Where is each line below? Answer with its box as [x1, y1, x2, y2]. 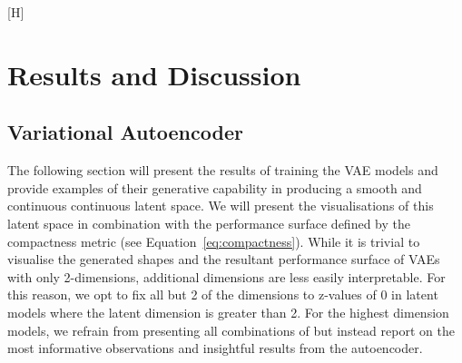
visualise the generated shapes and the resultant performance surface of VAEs [7, 250, 440, 269]
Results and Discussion [7, 55, 301, 93]
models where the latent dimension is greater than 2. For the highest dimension [7, 302, 449, 321]
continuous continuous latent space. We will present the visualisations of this [7, 196, 434, 215]
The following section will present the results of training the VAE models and [7, 161, 438, 180]
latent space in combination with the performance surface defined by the [7, 213, 410, 232]
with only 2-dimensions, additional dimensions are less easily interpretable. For [7, 267, 446, 286]
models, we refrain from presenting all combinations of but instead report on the [7, 320, 455, 339]
